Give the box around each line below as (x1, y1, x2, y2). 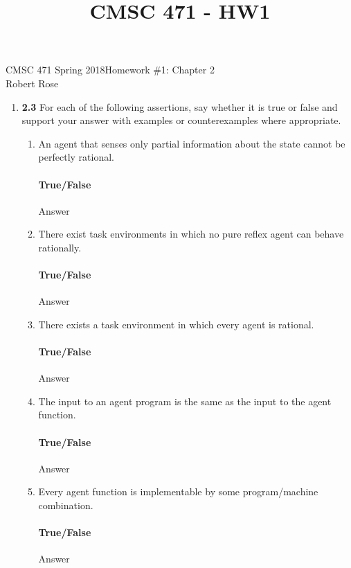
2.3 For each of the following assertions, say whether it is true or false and (21, 99, 338, 114)
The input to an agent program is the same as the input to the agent (38, 393, 332, 408)
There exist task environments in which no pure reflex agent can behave (38, 227, 344, 241)
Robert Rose (6, 76, 59, 90)
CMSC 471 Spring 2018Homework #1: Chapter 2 (6, 62, 215, 77)
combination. (38, 498, 93, 513)
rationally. (38, 240, 82, 254)
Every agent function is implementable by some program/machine (38, 484, 318, 499)
